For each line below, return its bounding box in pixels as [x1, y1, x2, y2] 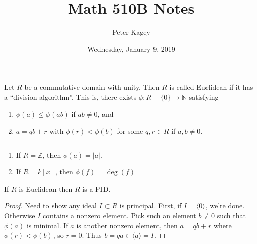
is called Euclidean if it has [169, 82, 253, 92]
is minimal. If [26, 220, 68, 230]
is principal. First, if [119, 200, 182, 211]
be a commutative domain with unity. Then [24, 82, 160, 92]
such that [217, 210, 246, 221]
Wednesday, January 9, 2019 [87, 43, 175, 54]
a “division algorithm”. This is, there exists [4, 91, 137, 102]
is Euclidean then [19, 183, 73, 194]
